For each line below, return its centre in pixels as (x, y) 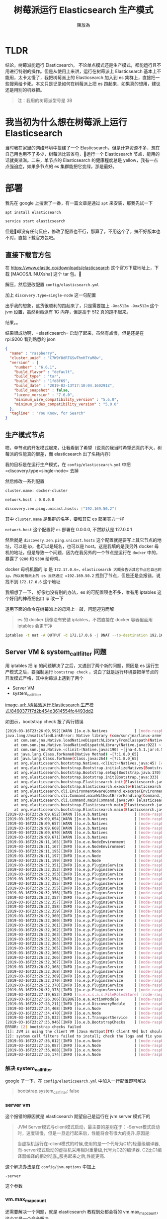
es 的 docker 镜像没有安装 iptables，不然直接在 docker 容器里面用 (85, 619)
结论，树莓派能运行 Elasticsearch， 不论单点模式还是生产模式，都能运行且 (81, 65)
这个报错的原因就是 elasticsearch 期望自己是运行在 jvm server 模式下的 (78, 1117)
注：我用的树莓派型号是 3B (45, 100)
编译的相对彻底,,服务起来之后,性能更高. (66, 1156)
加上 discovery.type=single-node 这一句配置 (51, 295)
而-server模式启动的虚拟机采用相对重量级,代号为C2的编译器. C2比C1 (87, 1150)
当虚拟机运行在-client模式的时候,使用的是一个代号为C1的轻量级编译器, (89, 1144)
